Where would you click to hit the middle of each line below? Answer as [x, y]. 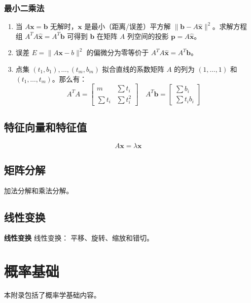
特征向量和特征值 [45, 127]
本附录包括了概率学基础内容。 [52, 295]
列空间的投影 [148, 36]
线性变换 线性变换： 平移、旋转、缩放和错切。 [79, 237]
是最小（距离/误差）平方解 [127, 26]
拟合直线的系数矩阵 [133, 69]
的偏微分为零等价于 [118, 52]
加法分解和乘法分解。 [38, 190]
